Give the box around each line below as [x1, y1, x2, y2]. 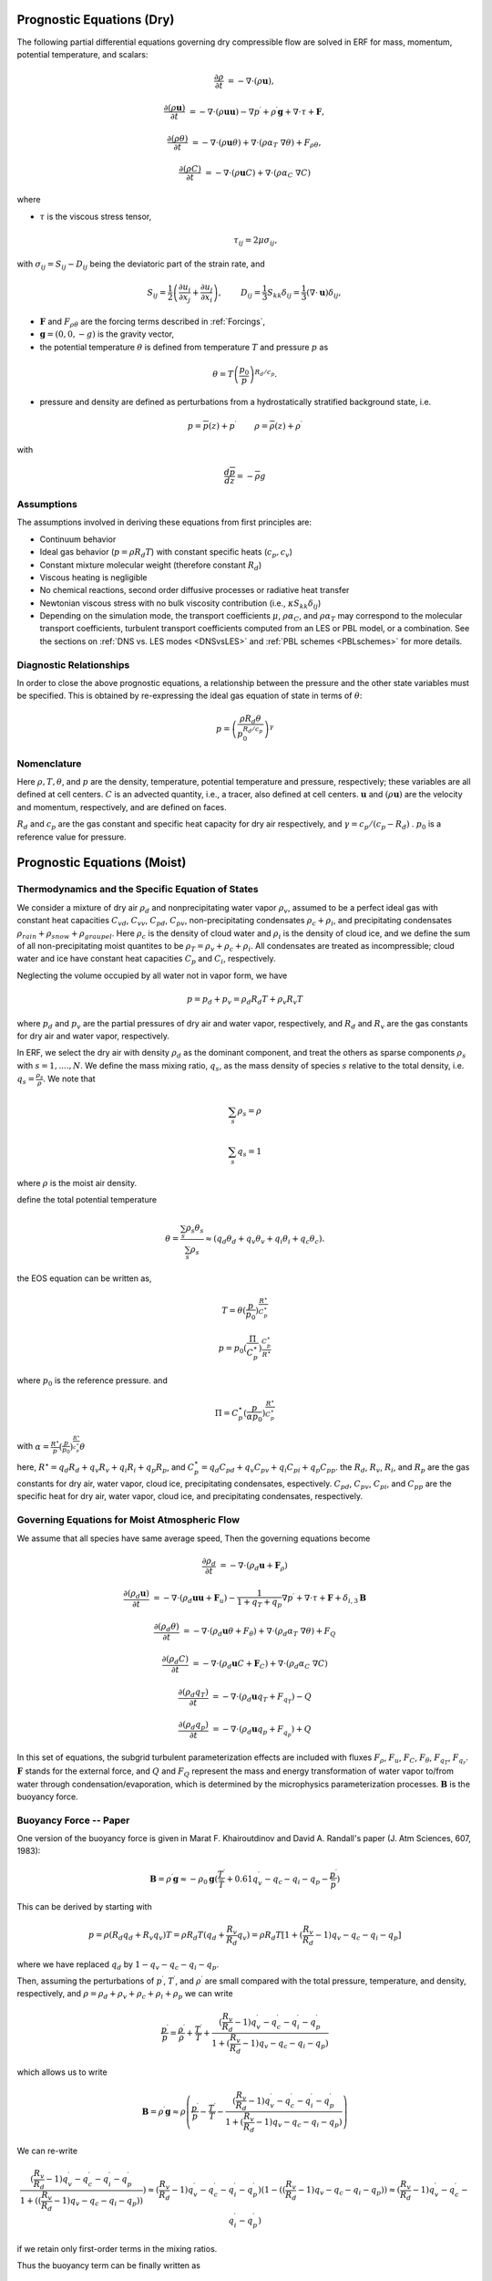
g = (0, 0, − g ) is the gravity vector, [39, 328, 175, 339]
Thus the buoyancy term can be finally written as [16, 2260, 200, 2271]
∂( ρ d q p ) [178, 1720, 209, 1733]
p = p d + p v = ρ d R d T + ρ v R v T [187, 994, 303, 1006]
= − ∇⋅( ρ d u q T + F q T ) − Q [212, 1692, 312, 1705]
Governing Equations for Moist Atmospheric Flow [16, 1514, 241, 1526]
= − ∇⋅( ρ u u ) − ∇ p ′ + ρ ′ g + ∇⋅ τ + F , [189, 105, 325, 117]
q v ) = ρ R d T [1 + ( [237, 1930, 303, 1942]
